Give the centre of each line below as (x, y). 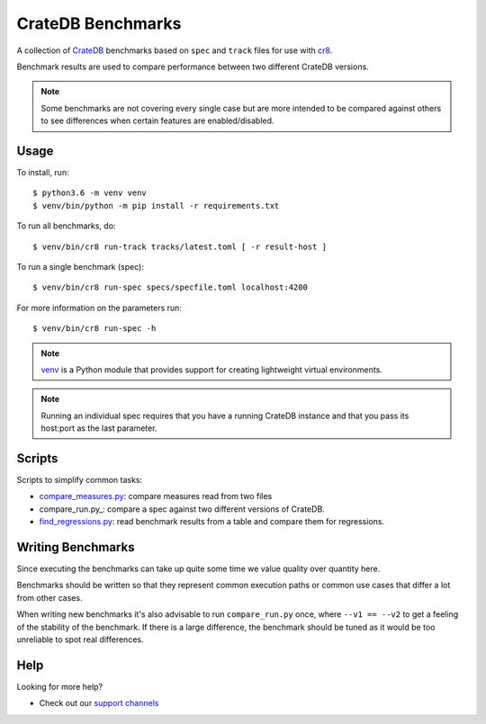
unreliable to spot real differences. (80, 639)
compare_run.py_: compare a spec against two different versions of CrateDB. (182, 509)
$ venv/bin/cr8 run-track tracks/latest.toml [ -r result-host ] (180, 246)
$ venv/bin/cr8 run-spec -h (94, 329)
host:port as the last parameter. (99, 428)
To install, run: (43, 173)
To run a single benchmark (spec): (80, 266)
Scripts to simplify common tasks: (80, 480)
